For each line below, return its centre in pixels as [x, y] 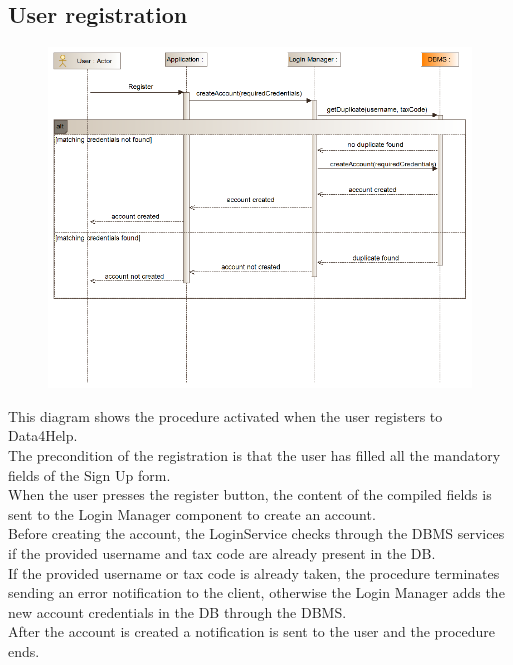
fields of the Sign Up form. [89, 474]
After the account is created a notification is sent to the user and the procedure [251, 631]
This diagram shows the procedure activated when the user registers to [225, 415]
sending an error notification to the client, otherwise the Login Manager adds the [256, 592]
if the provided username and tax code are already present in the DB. [222, 552]
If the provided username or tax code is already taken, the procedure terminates [254, 572]
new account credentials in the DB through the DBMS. [177, 611]
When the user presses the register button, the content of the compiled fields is [250, 494]
